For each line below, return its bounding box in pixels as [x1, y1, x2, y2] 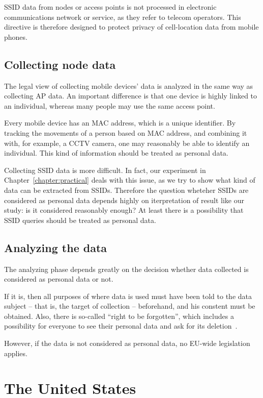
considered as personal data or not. [4, 273, 113, 284]
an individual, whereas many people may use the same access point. [4, 100, 215, 111]
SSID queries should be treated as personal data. [4, 214, 156, 225]
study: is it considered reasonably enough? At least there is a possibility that [4, 205, 244, 215]
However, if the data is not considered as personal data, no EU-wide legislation [4, 338, 250, 349]
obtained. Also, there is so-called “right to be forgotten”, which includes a [4, 310, 234, 321]
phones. [4, 31, 27, 42]
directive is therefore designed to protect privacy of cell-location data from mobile [4, 21, 259, 32]
